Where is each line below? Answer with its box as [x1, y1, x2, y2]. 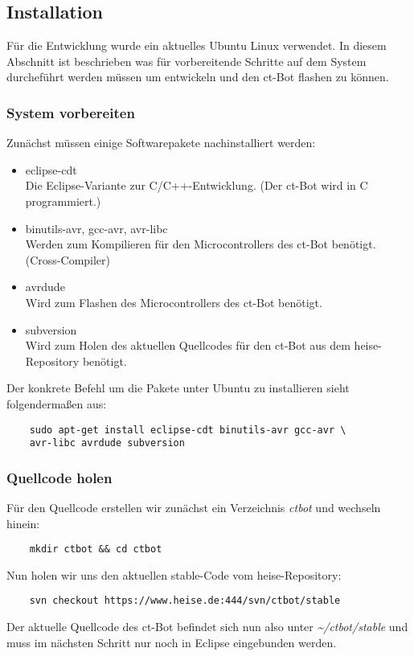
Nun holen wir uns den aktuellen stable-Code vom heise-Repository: [6, 566, 342, 583]
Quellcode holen [6, 467, 113, 487]
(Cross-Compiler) [25, 251, 111, 268]
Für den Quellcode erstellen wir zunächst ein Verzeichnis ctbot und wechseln [6, 499, 381, 516]
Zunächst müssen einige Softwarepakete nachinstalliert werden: [6, 134, 316, 151]
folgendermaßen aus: [6, 395, 107, 412]
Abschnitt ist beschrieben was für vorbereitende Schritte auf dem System [6, 52, 367, 69]
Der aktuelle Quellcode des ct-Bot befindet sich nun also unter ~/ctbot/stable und [6, 618, 408, 635]
